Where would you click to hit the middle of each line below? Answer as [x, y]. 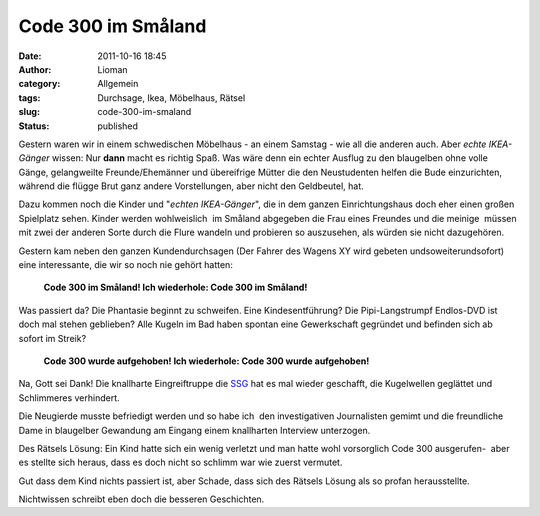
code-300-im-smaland [144, 112]
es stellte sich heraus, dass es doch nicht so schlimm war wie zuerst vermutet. [180, 462]
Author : [35, 69]
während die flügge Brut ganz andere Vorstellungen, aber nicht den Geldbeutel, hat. [191, 186]
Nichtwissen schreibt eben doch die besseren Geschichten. [141, 499]
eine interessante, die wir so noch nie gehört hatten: [126, 265]
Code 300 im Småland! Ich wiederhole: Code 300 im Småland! [175, 287]
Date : [30, 56]
